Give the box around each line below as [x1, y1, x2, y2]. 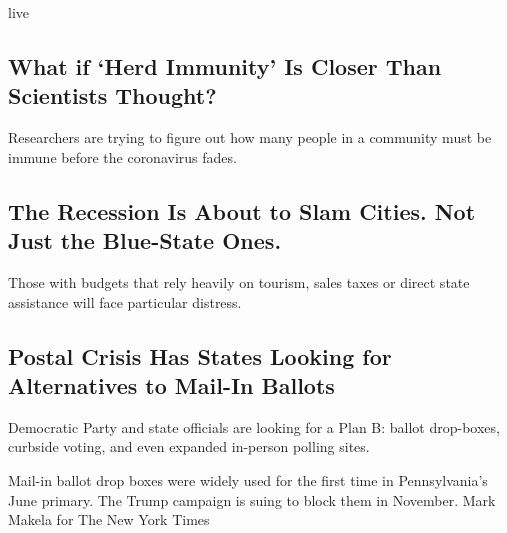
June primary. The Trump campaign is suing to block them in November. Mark [8, 489, 496, 510]
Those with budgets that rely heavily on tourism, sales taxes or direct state [8, 271, 470, 292]
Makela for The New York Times [8, 509, 210, 530]
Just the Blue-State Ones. [8, 225, 282, 256]
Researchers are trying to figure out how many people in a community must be [8, 127, 492, 148]
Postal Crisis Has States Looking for [8, 340, 392, 371]
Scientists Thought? [8, 80, 217, 111]
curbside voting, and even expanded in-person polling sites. [8, 436, 370, 457]
